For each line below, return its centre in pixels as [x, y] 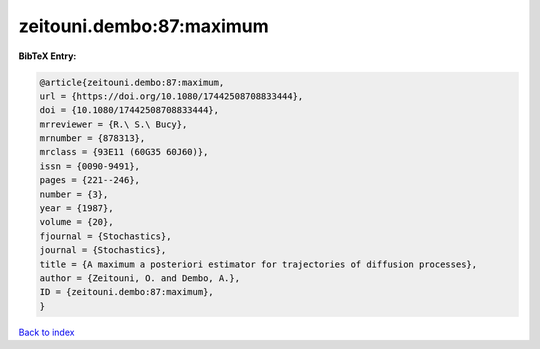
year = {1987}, [76, 208]
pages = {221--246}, [89, 180]
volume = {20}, [76, 222]
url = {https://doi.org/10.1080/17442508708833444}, [171, 96]
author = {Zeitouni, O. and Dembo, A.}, [139, 278]
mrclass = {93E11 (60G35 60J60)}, [124, 152]
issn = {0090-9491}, [89, 166]
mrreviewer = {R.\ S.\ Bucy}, [113, 124]
